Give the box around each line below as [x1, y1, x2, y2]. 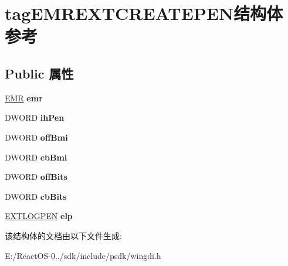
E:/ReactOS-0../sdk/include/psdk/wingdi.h [5, 249, 161, 261]
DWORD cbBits [5, 190, 67, 202]
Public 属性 [5, 64, 74, 82]
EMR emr [5, 91, 43, 104]
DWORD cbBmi [5, 151, 67, 163]
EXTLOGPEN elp [5, 210, 73, 222]
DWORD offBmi [5, 131, 68, 143]
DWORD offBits [5, 170, 67, 183]
